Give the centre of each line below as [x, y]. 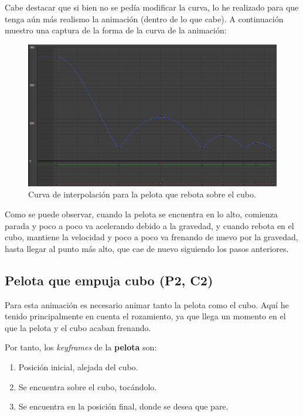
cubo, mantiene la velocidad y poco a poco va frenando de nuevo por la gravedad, [151, 237]
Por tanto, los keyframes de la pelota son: [81, 347]
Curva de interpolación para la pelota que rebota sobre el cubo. [142, 194]
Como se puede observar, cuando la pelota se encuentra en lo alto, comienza [141, 214]
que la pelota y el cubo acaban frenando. [78, 327]
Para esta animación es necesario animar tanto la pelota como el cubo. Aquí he [147, 304]
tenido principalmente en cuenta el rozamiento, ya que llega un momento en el [145, 316]
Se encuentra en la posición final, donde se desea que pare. [123, 406]
